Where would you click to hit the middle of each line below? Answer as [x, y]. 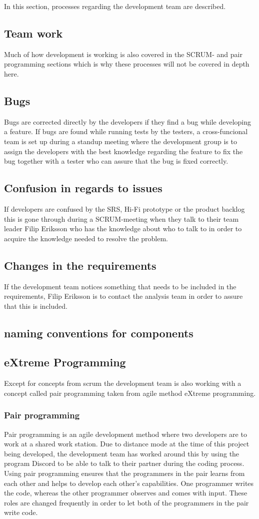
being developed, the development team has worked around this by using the [122, 453]
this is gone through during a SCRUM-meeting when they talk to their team [121, 218]
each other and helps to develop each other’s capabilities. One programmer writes [129, 483]
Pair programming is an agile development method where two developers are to [125, 434]
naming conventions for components [99, 333]
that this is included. [36, 306]
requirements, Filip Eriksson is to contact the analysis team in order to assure [123, 296]
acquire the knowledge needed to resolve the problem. [86, 238]
